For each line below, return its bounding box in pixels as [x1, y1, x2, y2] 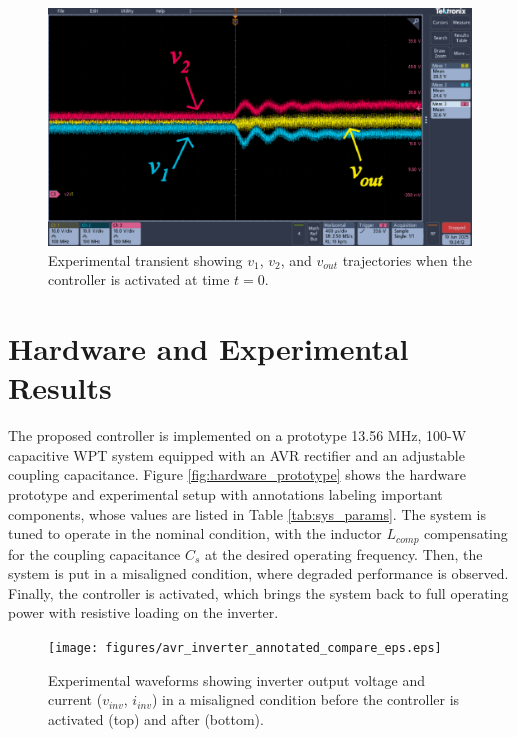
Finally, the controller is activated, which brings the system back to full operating [8, 582, 509, 603]
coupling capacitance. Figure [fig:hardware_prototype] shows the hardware [8, 464, 466, 485]
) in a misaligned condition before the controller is [152, 689, 460, 710]
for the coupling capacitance [8, 543, 181, 564]
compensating [424, 523, 508, 544]
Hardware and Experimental [8, 328, 409, 369]
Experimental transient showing [48, 249, 243, 270]
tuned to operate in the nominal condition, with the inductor [8, 523, 382, 544]
